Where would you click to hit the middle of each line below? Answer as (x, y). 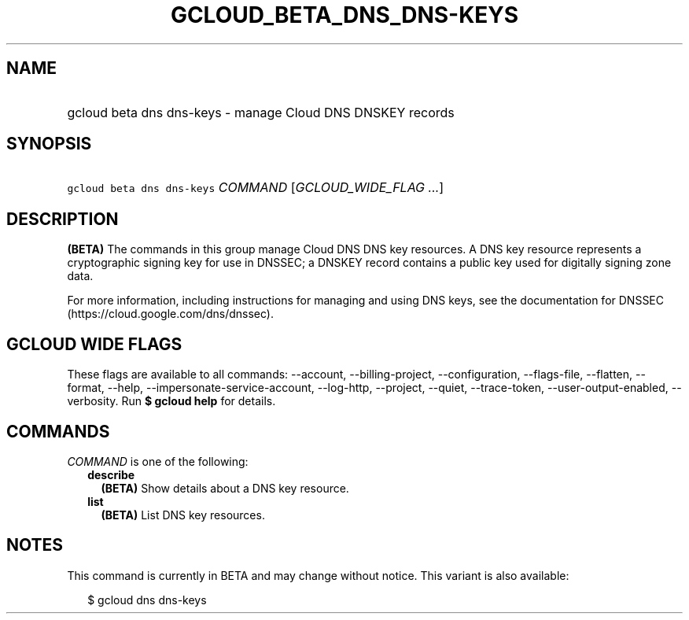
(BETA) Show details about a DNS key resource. (225, 488)
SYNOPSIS (49, 144)
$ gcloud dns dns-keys (147, 600)
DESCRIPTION (63, 219)
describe (111, 474)
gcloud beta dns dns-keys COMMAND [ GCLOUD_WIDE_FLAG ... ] (256, 188)
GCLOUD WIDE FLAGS (94, 344)
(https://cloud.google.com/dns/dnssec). (170, 314)
